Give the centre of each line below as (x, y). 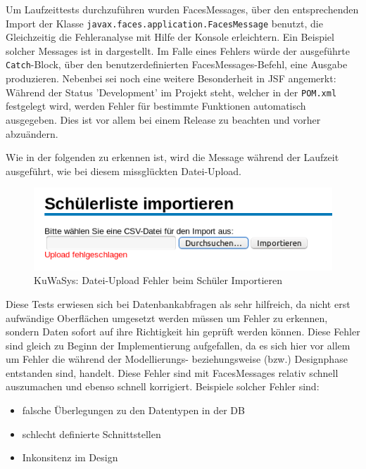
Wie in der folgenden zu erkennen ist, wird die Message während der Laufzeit (172, 157)
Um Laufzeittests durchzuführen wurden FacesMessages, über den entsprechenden (182, 9)
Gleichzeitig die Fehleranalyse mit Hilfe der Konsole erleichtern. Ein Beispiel (170, 37)
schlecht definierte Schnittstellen (91, 433)
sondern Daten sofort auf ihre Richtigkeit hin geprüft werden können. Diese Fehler (183, 332)
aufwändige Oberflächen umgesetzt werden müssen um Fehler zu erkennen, (167, 317)
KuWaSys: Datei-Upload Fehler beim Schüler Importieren (158, 280)
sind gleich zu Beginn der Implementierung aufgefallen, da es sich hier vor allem (178, 345)
